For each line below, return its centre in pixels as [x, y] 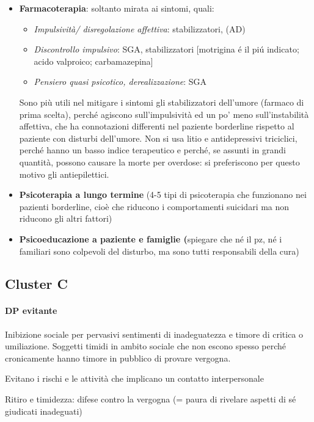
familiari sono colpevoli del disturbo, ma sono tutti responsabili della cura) [159, 251]
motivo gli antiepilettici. [64, 174]
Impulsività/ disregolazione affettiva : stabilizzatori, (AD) [140, 28]
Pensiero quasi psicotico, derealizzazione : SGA [120, 82]
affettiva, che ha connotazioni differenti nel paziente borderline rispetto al [157, 126]
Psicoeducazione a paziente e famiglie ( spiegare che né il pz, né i [151, 238]
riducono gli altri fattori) [66, 218]
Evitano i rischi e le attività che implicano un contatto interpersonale [134, 378]
